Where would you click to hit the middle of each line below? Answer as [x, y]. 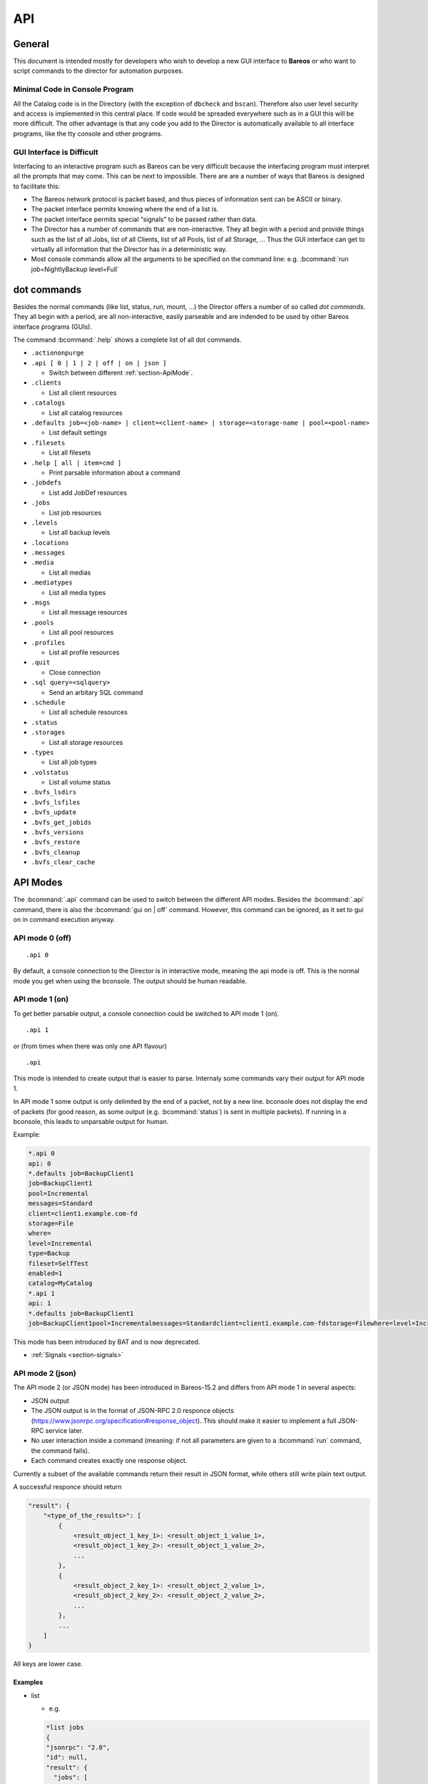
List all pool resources [81, 632]
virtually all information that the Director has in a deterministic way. [129, 249]
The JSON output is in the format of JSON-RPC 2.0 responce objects [133, 1411]
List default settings [78, 432]
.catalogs [48, 403]
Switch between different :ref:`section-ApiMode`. [121, 373]
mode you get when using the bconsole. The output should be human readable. [130, 980]
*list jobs [65, 1728]
